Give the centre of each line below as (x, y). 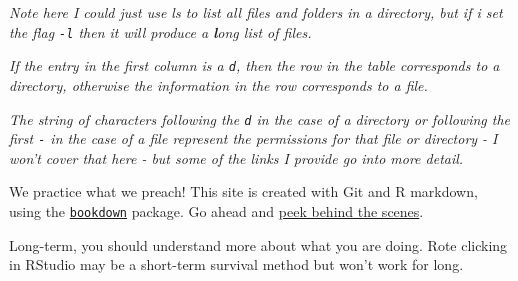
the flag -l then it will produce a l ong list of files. (160, 31)
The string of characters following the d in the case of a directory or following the (260, 118)
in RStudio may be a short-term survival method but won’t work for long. (236, 264)
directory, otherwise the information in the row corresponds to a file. (218, 84)
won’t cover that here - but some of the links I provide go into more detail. (236, 157)
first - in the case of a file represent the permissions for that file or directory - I (253, 138)
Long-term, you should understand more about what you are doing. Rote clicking (258, 244)
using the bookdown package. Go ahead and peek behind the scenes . (216, 211)
